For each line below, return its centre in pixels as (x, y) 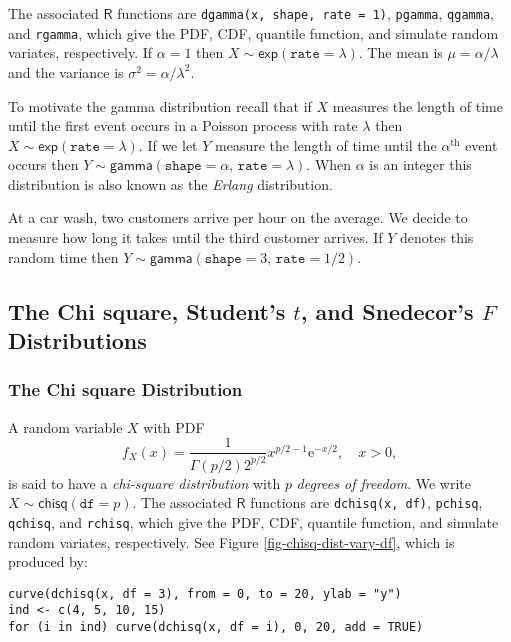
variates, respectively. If (80, 52)
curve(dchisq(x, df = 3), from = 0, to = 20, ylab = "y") (205, 593)
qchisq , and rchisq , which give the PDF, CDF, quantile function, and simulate (253, 521)
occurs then (43, 164)
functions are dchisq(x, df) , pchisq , (366, 502)
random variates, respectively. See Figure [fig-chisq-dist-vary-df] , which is (231, 541)
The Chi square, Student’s (147, 310)
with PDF (174, 426)
